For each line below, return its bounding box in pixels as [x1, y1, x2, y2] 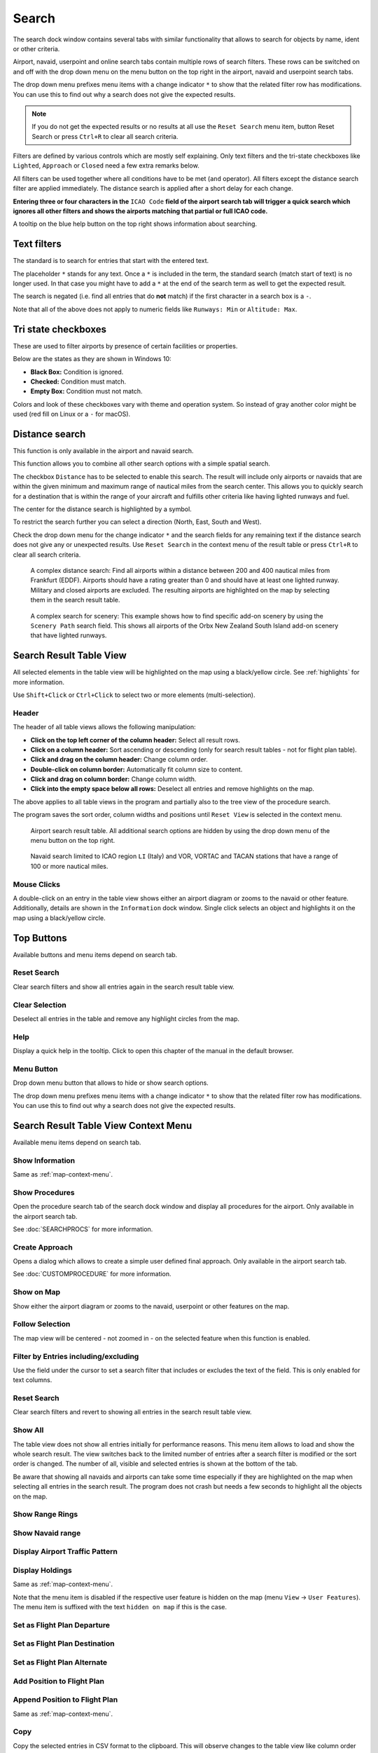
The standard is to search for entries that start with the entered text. [13, 257, 209, 265]
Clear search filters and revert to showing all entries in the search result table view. [13, 1408, 252, 1416]
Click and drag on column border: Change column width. [30, 775, 197, 783]
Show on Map [13, 1287, 61, 1297]
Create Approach [13, 1242, 73, 1252]
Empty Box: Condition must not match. [30, 387, 143, 395]
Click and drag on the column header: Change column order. [30, 755, 208, 764]
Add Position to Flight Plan [13, 1676, 105, 1686]
